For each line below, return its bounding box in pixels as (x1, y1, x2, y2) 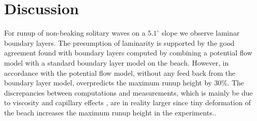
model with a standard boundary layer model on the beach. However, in (4, 57, 229, 68)
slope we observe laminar (161, 27, 240, 38)
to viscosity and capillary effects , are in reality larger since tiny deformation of (4, 97, 251, 108)
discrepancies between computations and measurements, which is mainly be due (4, 87, 253, 98)
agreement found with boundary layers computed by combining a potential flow (4, 47, 252, 58)
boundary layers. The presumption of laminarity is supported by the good (4, 37, 235, 48)
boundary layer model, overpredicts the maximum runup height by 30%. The (4, 77, 244, 88)
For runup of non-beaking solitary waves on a (4, 27, 146, 38)
